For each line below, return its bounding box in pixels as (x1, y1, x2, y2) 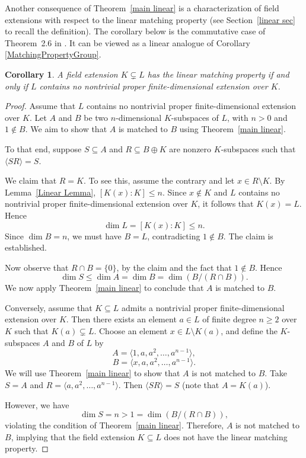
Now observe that (5, 261, 69, 273)
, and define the (221, 325, 278, 337)
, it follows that (197, 197, 254, 210)
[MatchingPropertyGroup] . (5, 48, 101, 60)
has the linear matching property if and (147, 68, 289, 80)
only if (5, 79, 28, 92)
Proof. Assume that (5, 100, 76, 112)
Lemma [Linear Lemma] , (5, 185, 96, 198)
